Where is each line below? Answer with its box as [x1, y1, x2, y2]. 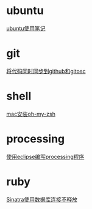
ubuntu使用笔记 [6, 24, 46, 32]
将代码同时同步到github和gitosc [6, 67, 86, 75]
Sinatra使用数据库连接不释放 [6, 196, 78, 203]
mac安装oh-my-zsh [6, 110, 56, 117]
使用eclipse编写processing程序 [6, 153, 85, 160]
